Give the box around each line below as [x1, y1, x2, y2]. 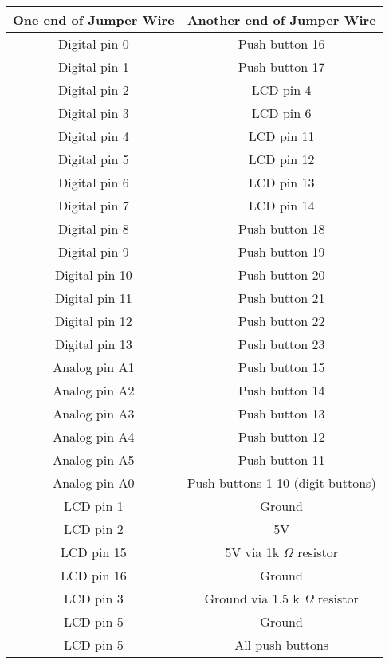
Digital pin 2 [57, 81, 129, 99]
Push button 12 [238, 427, 325, 446]
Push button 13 [238, 404, 325, 422]
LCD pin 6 [251, 104, 312, 122]
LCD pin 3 [63, 589, 124, 607]
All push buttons [234, 635, 329, 654]
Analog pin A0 [53, 473, 135, 492]
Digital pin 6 [57, 173, 129, 191]
